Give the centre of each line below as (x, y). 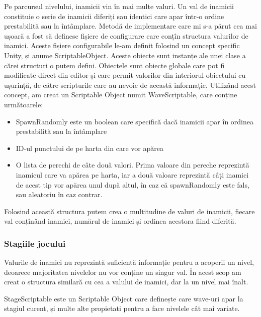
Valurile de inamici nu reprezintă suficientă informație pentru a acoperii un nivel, (129, 262)
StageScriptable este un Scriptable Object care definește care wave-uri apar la (124, 298)
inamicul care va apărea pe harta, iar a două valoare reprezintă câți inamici (132, 174)
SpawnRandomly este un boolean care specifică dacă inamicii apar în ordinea (135, 121)
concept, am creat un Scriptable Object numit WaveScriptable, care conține (121, 95)
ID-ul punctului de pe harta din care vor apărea (90, 148)
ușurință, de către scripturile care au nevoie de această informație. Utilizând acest (130, 85)
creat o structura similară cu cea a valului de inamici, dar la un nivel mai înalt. (126, 282)
